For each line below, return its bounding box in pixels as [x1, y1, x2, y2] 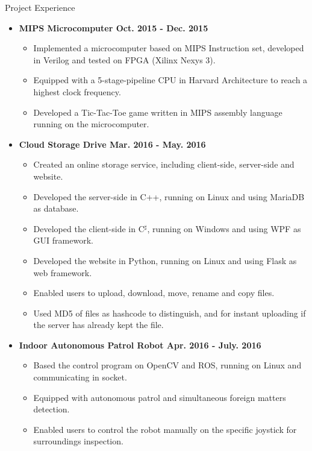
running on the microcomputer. [33, 118, 149, 130]
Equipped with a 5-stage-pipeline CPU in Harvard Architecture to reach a [33, 74, 308, 86]
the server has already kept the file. [33, 318, 164, 331]
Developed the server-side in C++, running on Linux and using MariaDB [33, 190, 305, 203]
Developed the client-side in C [33, 222, 145, 235]
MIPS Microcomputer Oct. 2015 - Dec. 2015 [19, 21, 208, 34]
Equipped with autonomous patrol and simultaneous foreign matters [33, 391, 286, 403]
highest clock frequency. [33, 85, 121, 98]
